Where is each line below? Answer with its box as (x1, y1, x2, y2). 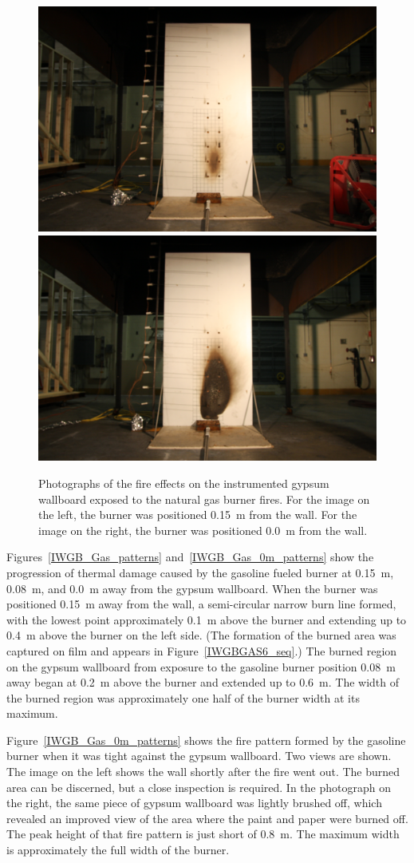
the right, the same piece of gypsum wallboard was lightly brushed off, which (6, 794, 382, 811)
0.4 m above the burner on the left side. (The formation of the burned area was (6, 627, 396, 643)
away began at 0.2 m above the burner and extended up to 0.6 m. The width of (6, 674, 400, 691)
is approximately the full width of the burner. (6, 841, 230, 858)
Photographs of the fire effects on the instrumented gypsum (38, 474, 329, 491)
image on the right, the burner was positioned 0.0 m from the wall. (38, 521, 368, 538)
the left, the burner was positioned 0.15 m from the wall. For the (38, 506, 357, 523)
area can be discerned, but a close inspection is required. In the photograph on (6, 778, 391, 795)
